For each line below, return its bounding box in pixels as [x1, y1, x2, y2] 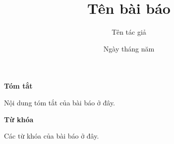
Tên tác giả [112, 27, 146, 37]
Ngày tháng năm [103, 43, 155, 53]
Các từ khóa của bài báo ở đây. [4, 131, 99, 141]
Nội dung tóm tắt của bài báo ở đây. [4, 97, 116, 107]
